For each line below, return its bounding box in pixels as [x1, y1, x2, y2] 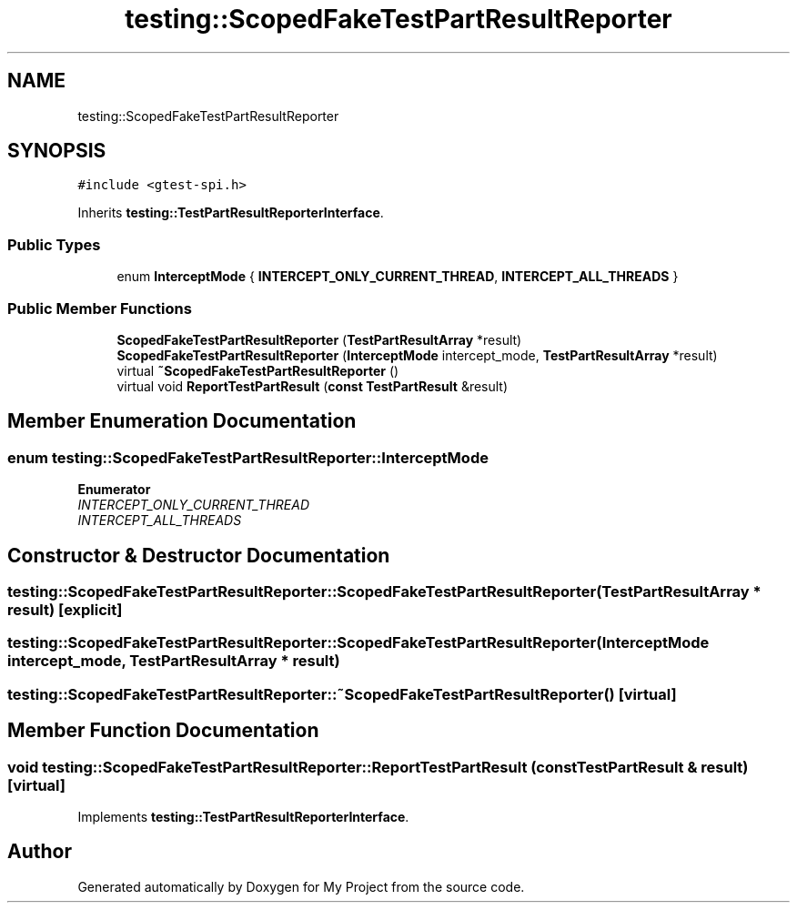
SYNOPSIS [7, 139, 106, 163]
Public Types [7, 235, 101, 254]
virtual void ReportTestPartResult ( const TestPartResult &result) [116, 378, 509, 394]
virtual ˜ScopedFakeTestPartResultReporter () [116, 362, 399, 379]
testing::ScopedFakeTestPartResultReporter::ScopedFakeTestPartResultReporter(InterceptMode [7, 633, 710, 652]
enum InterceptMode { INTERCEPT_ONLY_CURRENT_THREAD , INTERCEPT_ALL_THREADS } [116, 268, 679, 285]
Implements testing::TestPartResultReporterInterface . [77, 808, 409, 824]
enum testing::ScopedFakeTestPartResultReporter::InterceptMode [7, 448, 489, 467]
